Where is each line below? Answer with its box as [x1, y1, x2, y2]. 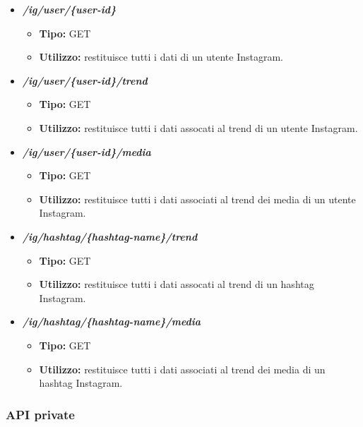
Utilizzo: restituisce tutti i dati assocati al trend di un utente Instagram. [39, 120, 358, 135]
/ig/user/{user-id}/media [22, 144, 151, 159]
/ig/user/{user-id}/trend [22, 73, 148, 88]
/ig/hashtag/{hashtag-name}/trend [22, 229, 198, 243]
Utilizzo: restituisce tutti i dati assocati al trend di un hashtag [39, 277, 314, 291]
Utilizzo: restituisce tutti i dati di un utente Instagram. [39, 49, 284, 64]
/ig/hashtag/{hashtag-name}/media [22, 314, 201, 329]
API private [6, 405, 75, 423]
